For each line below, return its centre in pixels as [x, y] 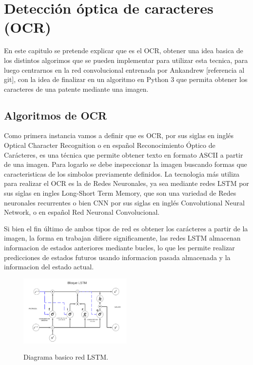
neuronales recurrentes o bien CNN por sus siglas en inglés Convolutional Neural [124, 202]
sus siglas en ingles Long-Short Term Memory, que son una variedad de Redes [120, 193]
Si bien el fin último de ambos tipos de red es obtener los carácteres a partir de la [126, 228]
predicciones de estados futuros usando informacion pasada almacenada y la [117, 257]
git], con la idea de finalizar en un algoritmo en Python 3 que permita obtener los [126, 79]
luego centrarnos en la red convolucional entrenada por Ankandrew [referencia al [124, 70]
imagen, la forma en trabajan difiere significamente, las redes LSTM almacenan [122, 238]
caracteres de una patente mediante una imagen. [76, 89]
